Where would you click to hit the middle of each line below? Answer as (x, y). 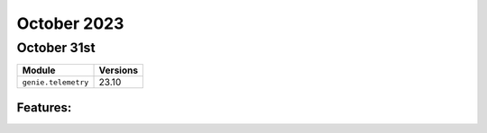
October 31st (56, 48)
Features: (44, 107)
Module (39, 70)
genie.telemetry (55, 82)
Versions (119, 70)
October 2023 (70, 23)
